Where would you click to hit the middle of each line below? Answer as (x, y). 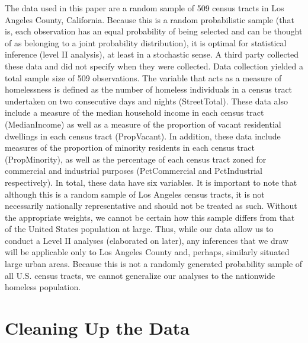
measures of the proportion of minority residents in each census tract (130, 147)
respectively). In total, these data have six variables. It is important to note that (151, 182)
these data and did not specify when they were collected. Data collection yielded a (154, 66)
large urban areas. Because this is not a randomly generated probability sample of (154, 264)
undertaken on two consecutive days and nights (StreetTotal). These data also (147, 101)
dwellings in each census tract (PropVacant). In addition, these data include (143, 136)
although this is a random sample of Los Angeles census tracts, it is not (135, 194)
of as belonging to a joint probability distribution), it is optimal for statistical (146, 42)
